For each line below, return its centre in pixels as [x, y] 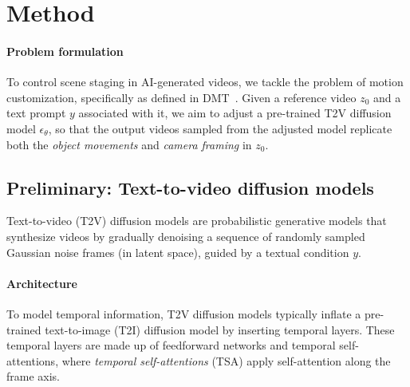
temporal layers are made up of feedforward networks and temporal [171, 345]
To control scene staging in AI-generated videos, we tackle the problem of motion [205, 82]
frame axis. [34, 376]
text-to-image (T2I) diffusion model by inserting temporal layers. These [220, 329]
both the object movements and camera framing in [129, 144]
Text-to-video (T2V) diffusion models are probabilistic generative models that [197, 221]
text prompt [36, 113]
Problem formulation [65, 51]
